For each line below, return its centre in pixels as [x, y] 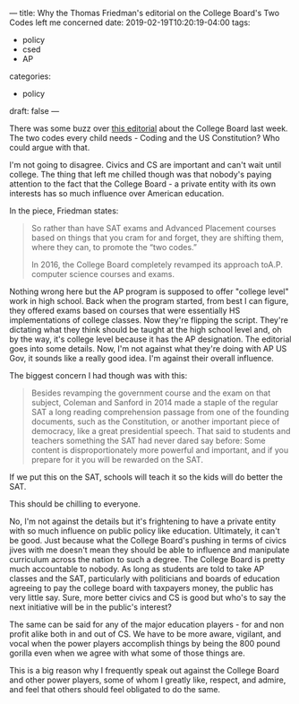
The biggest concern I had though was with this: [98, 375]
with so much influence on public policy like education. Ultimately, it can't [145, 531]
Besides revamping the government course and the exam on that [151, 393]
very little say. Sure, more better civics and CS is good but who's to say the [148, 597]
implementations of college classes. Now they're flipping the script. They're [149, 320]
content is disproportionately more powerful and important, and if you [160, 450]
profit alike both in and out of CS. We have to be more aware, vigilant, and [145, 634]
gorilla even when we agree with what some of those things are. [128, 653]
